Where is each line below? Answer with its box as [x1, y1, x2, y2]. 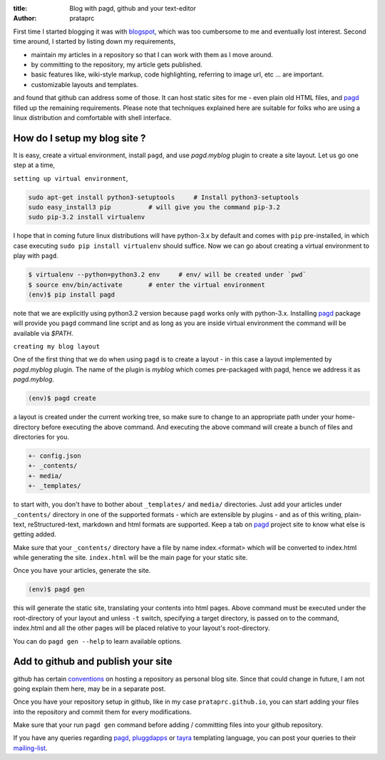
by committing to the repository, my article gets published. [31, 60, 202, 69]
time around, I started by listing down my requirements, [13, 37, 176, 46]
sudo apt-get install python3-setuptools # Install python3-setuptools [28, 193, 299, 201]
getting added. [13, 530, 56, 539]
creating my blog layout [13, 343, 100, 351]
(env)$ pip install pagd [28, 290, 115, 299]
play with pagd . [13, 251, 58, 260]
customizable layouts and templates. [31, 80, 139, 89]
